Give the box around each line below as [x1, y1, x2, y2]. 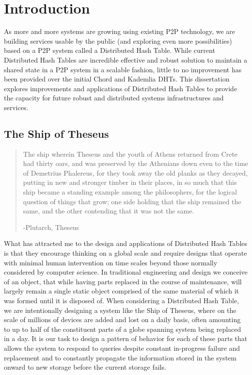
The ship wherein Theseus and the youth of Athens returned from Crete [23, 148, 238, 159]
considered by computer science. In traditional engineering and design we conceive [4, 267, 248, 277]
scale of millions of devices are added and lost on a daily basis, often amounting [4, 314, 241, 325]
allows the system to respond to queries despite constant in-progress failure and [4, 342, 240, 353]
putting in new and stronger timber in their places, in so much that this [23, 177, 237, 187]
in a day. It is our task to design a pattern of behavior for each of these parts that [4, 333, 248, 343]
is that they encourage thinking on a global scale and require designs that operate [4, 248, 247, 258]
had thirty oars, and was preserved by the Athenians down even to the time [23, 158, 248, 168]
